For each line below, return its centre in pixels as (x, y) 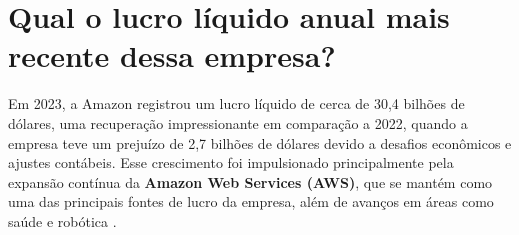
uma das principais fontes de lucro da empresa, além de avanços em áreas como (251, 201)
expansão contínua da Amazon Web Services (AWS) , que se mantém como (250, 181)
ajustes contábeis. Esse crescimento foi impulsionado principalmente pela (231, 162)
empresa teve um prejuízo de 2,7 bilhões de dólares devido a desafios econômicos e (260, 142)
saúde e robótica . (62, 220)
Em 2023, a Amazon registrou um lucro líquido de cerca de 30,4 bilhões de (236, 103)
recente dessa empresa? (172, 55)
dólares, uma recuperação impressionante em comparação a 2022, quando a (238, 122)
